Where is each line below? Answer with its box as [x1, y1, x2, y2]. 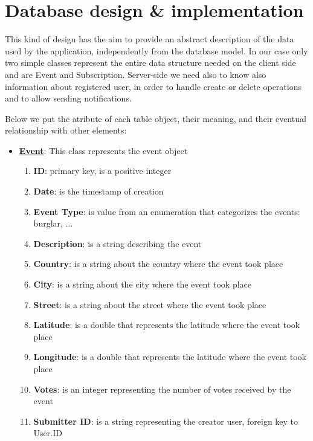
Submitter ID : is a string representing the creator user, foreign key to [33, 414, 298, 427]
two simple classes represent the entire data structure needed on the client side [5, 56, 296, 69]
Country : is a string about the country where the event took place [33, 257, 283, 270]
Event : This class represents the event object [19, 144, 188, 156]
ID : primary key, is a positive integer [33, 164, 172, 177]
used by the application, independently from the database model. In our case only [5, 44, 308, 57]
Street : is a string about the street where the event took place [33, 298, 266, 311]
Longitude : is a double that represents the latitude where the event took [33, 350, 306, 363]
